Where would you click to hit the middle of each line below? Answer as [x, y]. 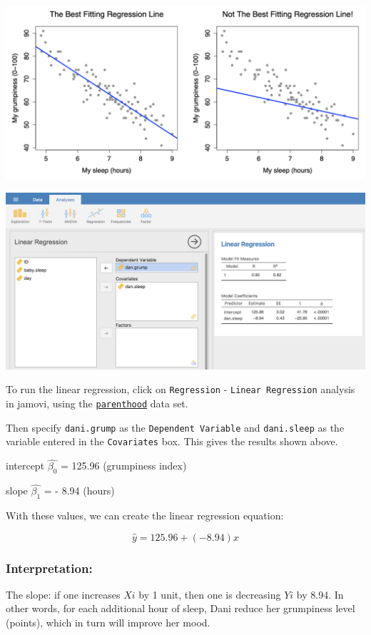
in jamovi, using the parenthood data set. [97, 403]
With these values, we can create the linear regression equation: [145, 515]
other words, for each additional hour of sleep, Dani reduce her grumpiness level [181, 608]
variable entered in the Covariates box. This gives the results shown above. [172, 441]
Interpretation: [49, 568]
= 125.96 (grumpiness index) [124, 466]
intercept [25, 466]
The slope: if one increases [63, 594]
